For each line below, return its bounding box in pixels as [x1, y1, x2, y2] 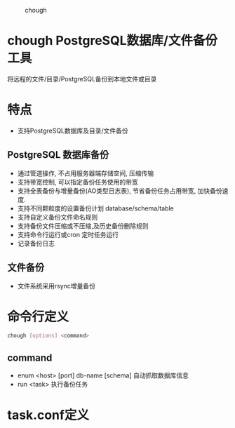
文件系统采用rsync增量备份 [17, 281, 96, 290]
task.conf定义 [7, 407, 90, 423]
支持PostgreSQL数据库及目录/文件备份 [17, 126, 128, 135]
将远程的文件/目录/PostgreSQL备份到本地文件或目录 [7, 74, 157, 83]
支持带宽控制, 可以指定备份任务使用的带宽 [17, 178, 138, 186]
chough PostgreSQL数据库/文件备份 [7, 33, 217, 48]
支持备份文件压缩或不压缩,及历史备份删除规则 [17, 221, 149, 230]
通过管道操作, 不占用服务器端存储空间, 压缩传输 [17, 168, 154, 178]
